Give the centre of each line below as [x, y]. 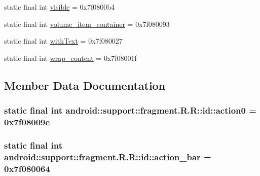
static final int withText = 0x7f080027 [63, 41]
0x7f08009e [27, 122]
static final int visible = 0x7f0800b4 [59, 7]
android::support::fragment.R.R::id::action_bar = [108, 156]
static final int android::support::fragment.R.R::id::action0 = [130, 110]
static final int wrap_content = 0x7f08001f [70, 58]
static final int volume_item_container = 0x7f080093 [87, 24]
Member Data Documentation [85, 85]
